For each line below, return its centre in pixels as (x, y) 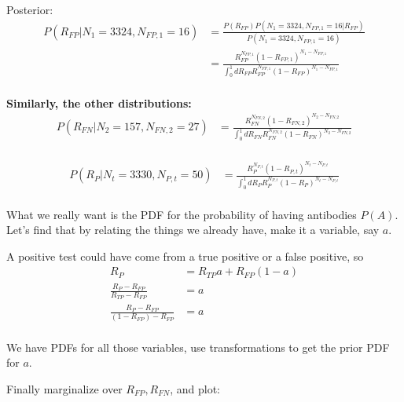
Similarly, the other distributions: (99, 102)
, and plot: (195, 388)
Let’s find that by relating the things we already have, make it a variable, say (193, 230)
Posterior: (30, 9)
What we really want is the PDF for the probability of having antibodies (182, 214)
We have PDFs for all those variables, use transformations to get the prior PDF (198, 347)
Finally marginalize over (64, 388)
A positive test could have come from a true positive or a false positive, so (185, 256)
